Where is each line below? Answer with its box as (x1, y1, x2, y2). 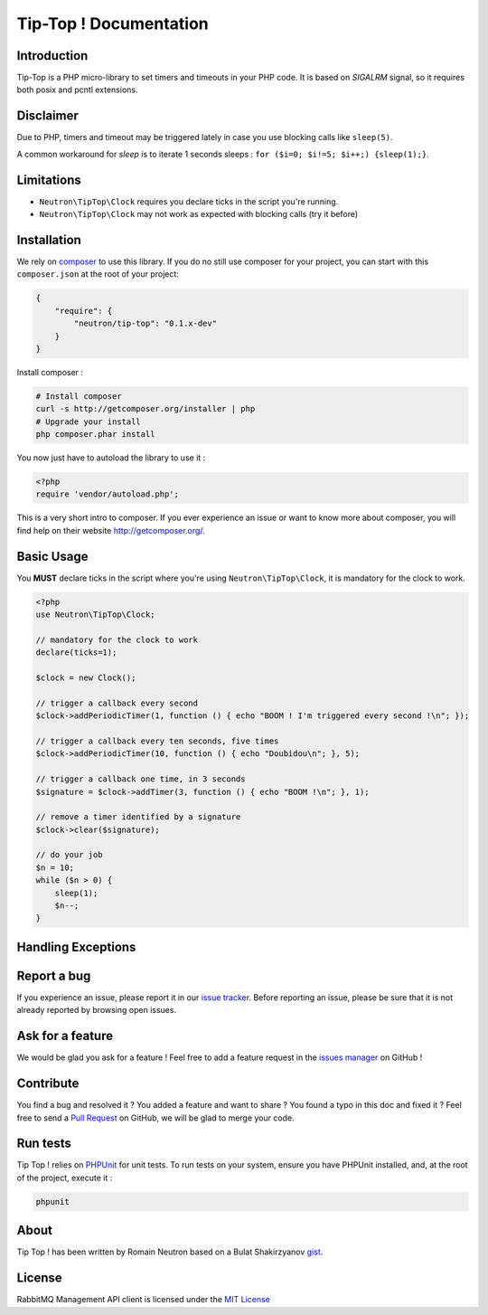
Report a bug (16, 968, 91, 983)
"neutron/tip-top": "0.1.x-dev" (73, 318, 217, 329)
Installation (16, 232, 81, 248)
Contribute (16, 1076, 80, 1092)
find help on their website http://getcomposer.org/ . (16, 525, 205, 535)
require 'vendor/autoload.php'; (35, 489, 180, 499)
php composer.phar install (35, 430, 155, 440)
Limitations (16, 172, 81, 187)
